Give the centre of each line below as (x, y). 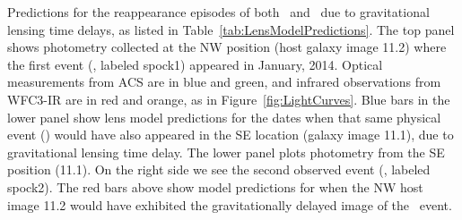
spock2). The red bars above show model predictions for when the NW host (215, 186)
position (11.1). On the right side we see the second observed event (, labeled (219, 169)
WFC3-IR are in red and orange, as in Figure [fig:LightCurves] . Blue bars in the (229, 99)
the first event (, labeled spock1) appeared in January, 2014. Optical (195, 64)
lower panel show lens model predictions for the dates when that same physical (224, 117)
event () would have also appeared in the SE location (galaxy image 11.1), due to (231, 135)
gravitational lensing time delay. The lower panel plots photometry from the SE (226, 152)
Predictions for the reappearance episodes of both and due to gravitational (218, 12)
